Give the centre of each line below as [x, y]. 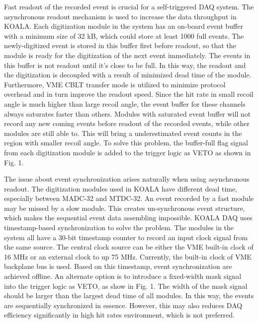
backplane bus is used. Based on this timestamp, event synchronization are [118, 266]
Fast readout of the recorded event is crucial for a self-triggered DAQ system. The [129, 6]
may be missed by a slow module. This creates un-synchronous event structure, [125, 208]
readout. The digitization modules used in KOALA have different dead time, [121, 188]
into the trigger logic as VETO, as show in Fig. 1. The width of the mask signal [126, 286]
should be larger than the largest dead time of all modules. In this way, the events [129, 295]
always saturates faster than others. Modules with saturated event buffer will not [128, 113]
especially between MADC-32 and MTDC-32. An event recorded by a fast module [129, 198]
